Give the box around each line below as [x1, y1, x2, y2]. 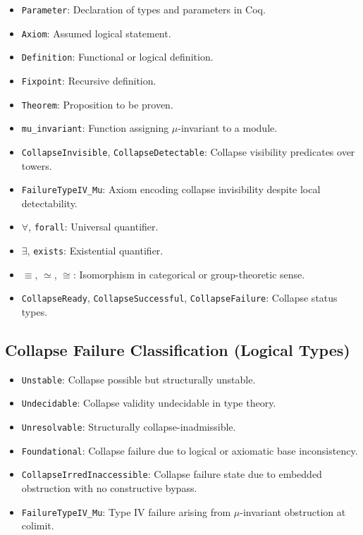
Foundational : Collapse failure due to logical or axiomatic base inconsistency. [21, 443, 358, 457]
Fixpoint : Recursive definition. [21, 73, 156, 87]
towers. [21, 158, 52, 173]
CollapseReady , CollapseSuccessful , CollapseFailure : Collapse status [21, 290, 338, 305]
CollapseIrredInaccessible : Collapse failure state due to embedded [21, 467, 322, 481]
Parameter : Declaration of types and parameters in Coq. [21, 2, 266, 16]
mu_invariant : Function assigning [21, 121, 169, 135]
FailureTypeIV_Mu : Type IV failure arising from [21, 504, 231, 519]
